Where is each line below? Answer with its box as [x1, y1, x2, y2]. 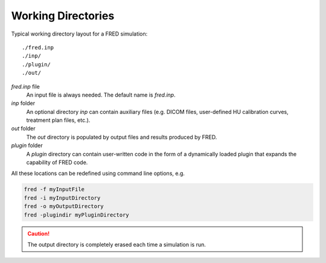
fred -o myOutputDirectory [24, 203, 104, 210]
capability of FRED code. [26, 159, 88, 166]
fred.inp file [11, 83, 40, 90]
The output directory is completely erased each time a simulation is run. [27, 241, 206, 248]
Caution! [27, 230, 50, 237]
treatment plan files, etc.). [26, 116, 91, 124]
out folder [11, 125, 36, 132]
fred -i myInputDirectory [24, 194, 101, 201]
